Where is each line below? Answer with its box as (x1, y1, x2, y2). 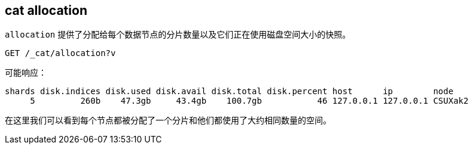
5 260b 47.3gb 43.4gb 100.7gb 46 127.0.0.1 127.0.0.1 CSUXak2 (30, 96, 469, 106)
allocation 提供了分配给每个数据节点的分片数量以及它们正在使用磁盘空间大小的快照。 (5, 29, 351, 40)
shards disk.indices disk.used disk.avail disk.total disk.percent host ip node (5, 86, 454, 97)
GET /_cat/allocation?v (5, 48, 116, 58)
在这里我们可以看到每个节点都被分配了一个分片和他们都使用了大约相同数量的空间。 (5, 115, 331, 126)
